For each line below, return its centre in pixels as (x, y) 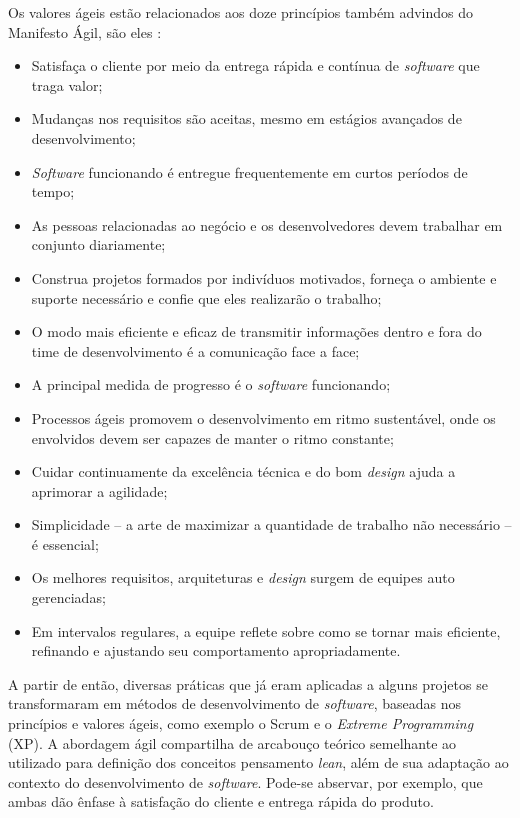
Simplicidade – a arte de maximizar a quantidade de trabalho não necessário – (271, 524)
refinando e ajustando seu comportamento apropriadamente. (216, 650)
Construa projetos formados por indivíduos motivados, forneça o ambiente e (264, 277)
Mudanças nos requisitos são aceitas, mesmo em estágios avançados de (246, 118)
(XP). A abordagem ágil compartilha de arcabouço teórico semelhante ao (232, 742)
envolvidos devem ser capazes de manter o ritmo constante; (212, 437)
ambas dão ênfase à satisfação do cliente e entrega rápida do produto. (221, 801)
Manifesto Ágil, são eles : (85, 31)
